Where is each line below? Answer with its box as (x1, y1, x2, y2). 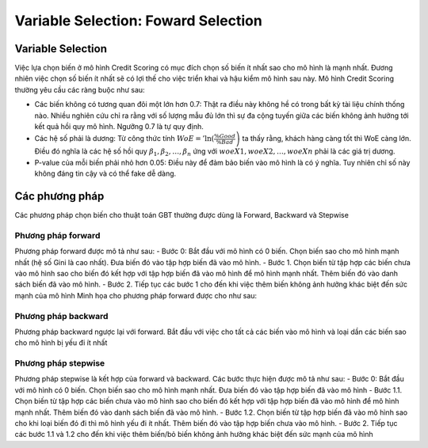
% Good (214, 132, 235, 140)
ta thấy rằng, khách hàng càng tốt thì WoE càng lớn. (242, 134, 411, 143)
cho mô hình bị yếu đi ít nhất (14, 338, 108, 347)
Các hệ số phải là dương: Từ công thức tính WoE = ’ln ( (34, 134, 215, 143)
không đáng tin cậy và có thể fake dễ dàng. (34, 169, 177, 178)
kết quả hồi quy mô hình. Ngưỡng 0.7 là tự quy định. (34, 122, 204, 131)
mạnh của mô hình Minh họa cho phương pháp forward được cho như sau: (14, 290, 258, 300)
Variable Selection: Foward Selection (14, 12, 263, 29)
